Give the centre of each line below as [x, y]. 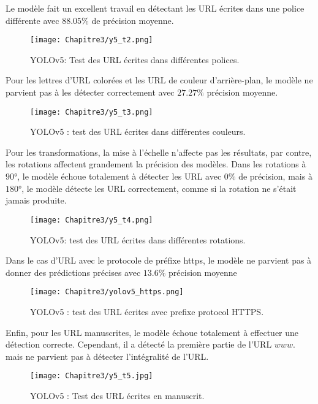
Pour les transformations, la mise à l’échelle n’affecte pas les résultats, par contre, [159, 152]
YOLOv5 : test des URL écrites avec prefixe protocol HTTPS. [147, 311]
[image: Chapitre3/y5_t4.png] [92, 220]
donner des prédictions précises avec [73, 272]
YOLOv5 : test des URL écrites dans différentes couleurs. [138, 131]
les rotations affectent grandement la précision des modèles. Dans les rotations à [156, 164]
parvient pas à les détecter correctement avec [90, 92]
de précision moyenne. [133, 20]
